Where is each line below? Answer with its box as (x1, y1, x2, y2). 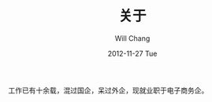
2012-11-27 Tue (107, 49, 158, 58)
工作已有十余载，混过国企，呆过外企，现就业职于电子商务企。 (8, 86, 209, 95)
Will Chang (114, 33, 151, 43)
